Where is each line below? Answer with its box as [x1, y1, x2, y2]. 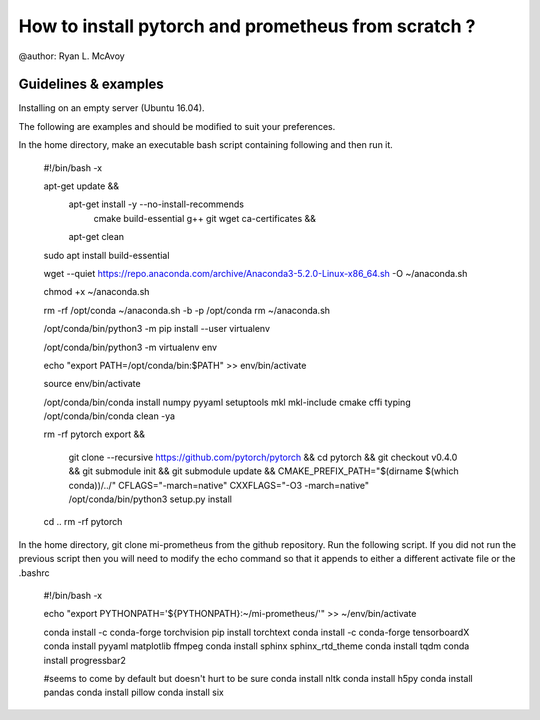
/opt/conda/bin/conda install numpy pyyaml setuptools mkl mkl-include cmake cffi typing [43, 396, 411, 408]
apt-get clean [68, 231, 125, 243]
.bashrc [18, 566, 50, 579]
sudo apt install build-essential [43, 249, 170, 261]
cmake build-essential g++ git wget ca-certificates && [93, 212, 317, 224]
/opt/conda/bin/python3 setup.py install [68, 493, 233, 505]
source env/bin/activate [43, 378, 141, 390]
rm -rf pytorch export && [43, 428, 145, 440]
